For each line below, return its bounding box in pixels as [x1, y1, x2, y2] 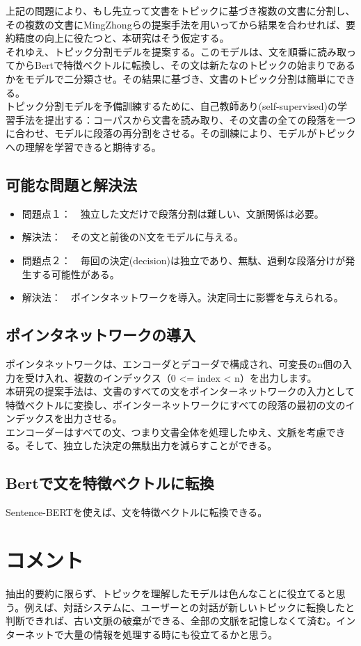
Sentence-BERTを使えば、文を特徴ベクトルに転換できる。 [6, 505, 268, 519]
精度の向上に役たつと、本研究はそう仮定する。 [15, 31, 230, 45]
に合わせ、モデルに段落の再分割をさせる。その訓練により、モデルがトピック [6, 126, 356, 140]
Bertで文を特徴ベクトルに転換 [6, 472, 214, 494]
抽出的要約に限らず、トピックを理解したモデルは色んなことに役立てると [6, 586, 336, 600]
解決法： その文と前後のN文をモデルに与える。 [22, 229, 243, 244]
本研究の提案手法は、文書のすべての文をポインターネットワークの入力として [6, 384, 355, 398]
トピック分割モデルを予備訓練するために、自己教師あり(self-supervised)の [6, 99, 338, 113]
